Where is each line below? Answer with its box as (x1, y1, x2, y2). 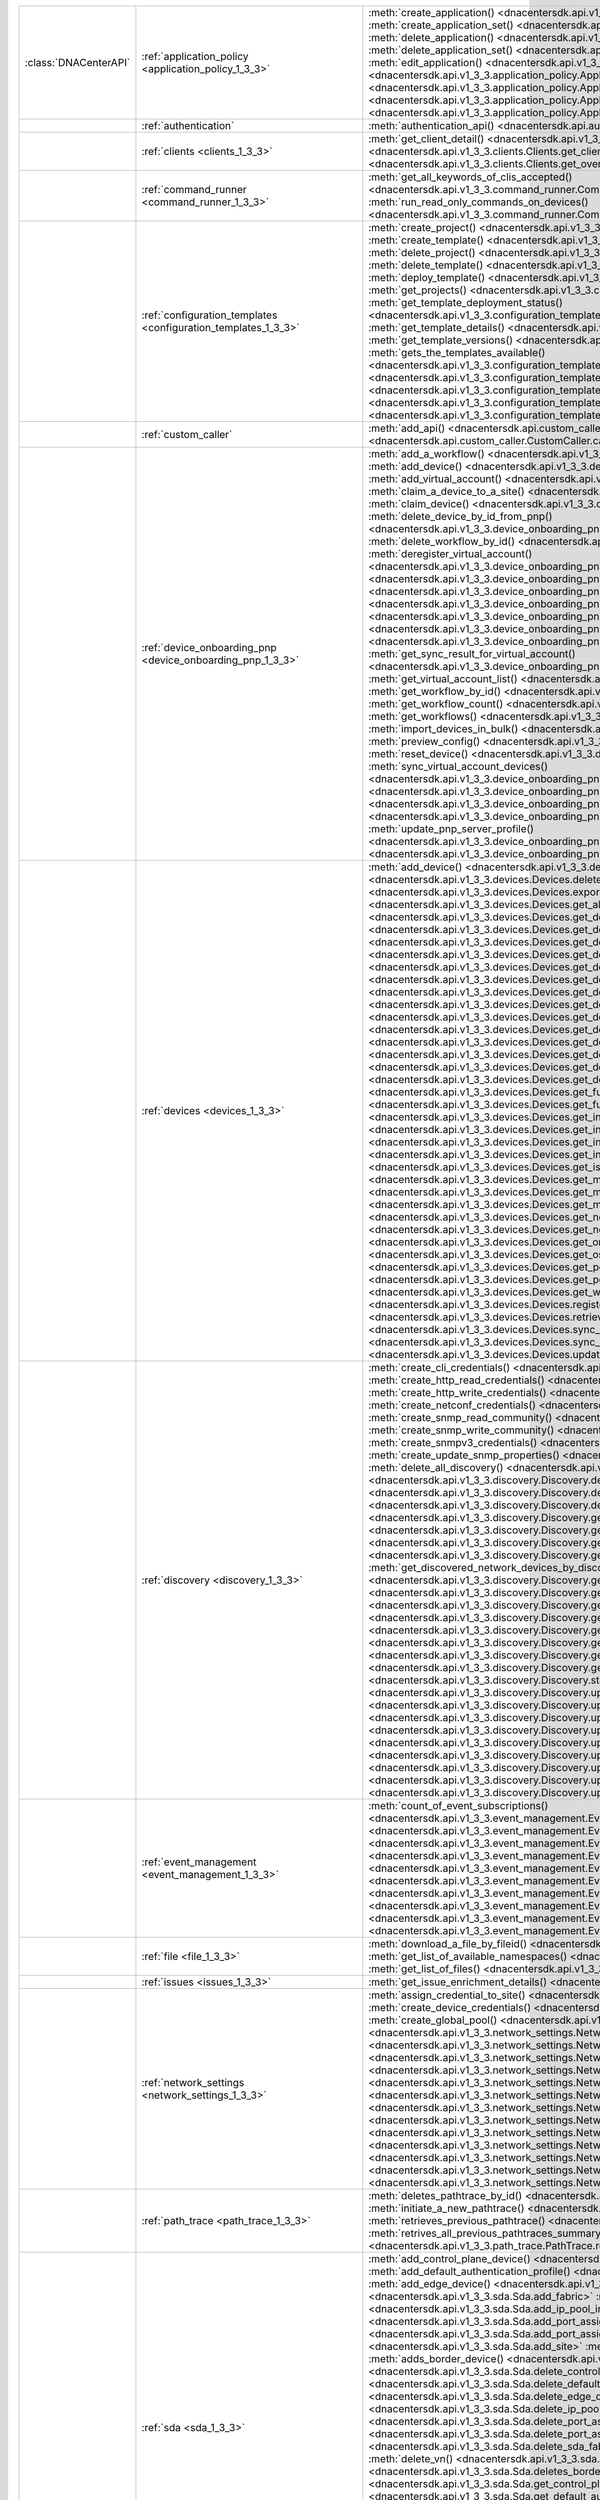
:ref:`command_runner (141, 183, 247, 196)
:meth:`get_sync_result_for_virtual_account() (368, 647, 576, 660)
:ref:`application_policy (141, 50, 249, 63)
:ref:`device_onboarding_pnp (141, 641, 277, 654)
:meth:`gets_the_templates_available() (368, 346, 546, 359)
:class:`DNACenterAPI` (24, 56, 131, 69)
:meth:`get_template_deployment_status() (368, 296, 564, 309)
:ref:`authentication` (141, 119, 235, 132)
